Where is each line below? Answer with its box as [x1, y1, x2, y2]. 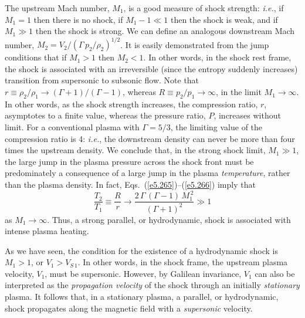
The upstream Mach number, [5, 2, 110, 13]
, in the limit [216, 86, 262, 98]
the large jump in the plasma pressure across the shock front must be [5, 155, 254, 167]
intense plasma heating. [5, 225, 89, 237]
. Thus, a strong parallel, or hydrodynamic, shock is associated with [47, 213, 291, 225]
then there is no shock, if [33, 13, 123, 25]
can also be [255, 267, 295, 279]
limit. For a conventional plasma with [5, 121, 140, 133]
